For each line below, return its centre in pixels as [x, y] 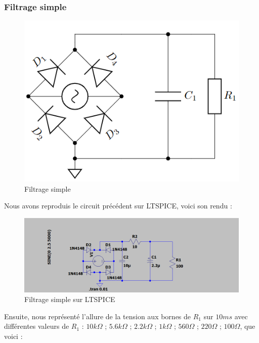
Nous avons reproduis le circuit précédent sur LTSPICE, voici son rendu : [118, 206]
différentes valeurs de [37, 326]
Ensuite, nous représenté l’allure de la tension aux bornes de [98, 316]
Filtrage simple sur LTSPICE [70, 299]
